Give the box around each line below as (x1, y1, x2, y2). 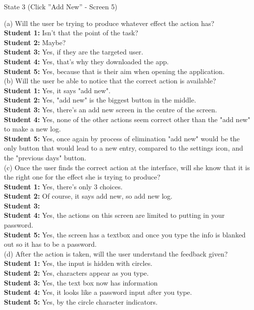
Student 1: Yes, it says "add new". (4, 85, 111, 95)
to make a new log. (4, 124, 61, 134)
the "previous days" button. (4, 152, 86, 162)
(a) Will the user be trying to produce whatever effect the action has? (4, 18, 215, 28)
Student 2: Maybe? (4, 37, 66, 47)
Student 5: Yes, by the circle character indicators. (4, 296, 158, 307)
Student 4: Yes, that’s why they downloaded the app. (4, 56, 169, 66)
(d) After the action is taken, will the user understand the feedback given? (4, 248, 228, 258)
